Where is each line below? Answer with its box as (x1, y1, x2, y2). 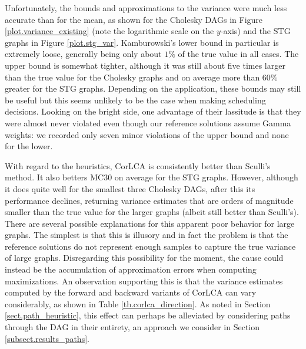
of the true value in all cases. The (178, 48, 299, 60)
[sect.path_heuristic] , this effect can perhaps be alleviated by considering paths (5, 309, 291, 321)
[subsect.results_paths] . (5, 332, 89, 344)
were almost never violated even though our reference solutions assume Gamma (5, 116, 291, 129)
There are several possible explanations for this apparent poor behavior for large (5, 217, 295, 229)
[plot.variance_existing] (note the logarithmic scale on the (5, 25, 214, 37)
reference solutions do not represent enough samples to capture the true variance (5, 240, 296, 252)
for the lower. (5, 140, 53, 152)
